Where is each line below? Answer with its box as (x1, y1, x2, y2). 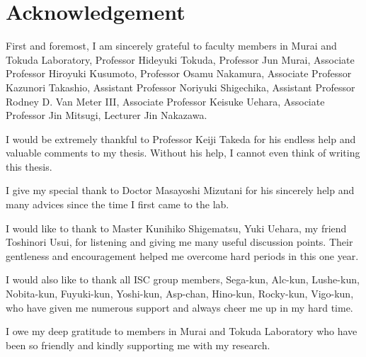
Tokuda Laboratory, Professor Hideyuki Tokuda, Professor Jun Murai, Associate (6, 52, 355, 67)
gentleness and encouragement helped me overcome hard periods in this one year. (6, 248, 359, 263)
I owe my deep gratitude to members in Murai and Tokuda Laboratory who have (6, 324, 358, 339)
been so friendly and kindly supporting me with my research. (6, 337, 270, 352)
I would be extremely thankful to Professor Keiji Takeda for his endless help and (6, 131, 356, 146)
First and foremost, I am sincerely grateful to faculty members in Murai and (6, 38, 337, 53)
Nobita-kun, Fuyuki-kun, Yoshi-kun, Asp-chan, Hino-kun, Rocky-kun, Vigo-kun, (6, 286, 354, 301)
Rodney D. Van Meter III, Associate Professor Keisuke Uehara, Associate (6, 93, 325, 108)
